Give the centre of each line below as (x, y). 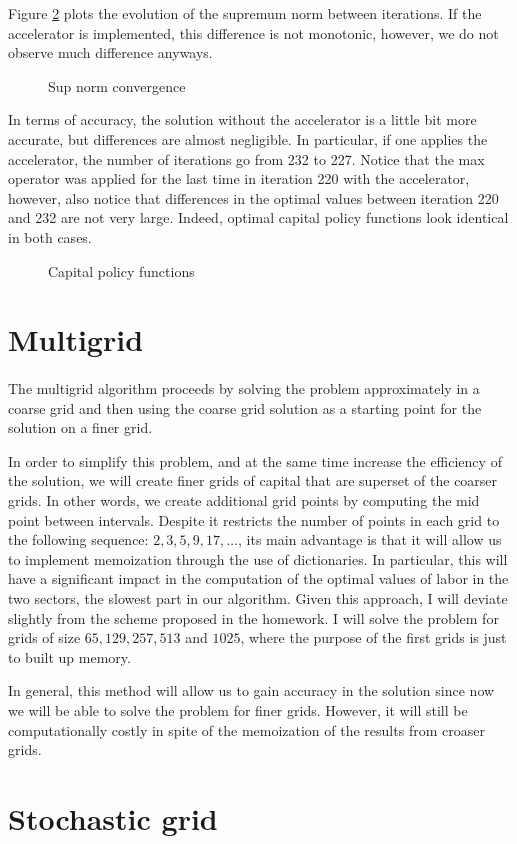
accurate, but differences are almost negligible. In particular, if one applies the (248, 138)
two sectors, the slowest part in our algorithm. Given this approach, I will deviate (258, 598)
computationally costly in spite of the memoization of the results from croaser (246, 729)
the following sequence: (78, 539)
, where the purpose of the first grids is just (373, 637)
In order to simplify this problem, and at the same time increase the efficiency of (255, 460)
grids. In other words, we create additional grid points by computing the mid (244, 500)
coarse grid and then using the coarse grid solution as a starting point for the (245, 407)
